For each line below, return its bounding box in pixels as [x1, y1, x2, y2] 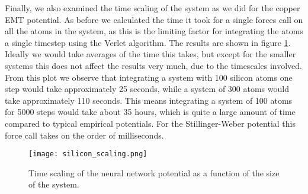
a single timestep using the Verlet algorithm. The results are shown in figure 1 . [5, 36, 291, 48]
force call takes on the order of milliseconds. [5, 129, 164, 141]
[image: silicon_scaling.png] [28, 150, 147, 159]
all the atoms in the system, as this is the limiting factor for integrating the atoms [5, 25, 303, 37]
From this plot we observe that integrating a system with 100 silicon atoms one [5, 71, 293, 83]
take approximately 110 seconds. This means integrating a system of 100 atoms [5, 94, 293, 106]
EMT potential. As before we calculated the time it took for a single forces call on [5, 13, 303, 25]
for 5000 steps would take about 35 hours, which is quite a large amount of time [5, 106, 296, 118]
